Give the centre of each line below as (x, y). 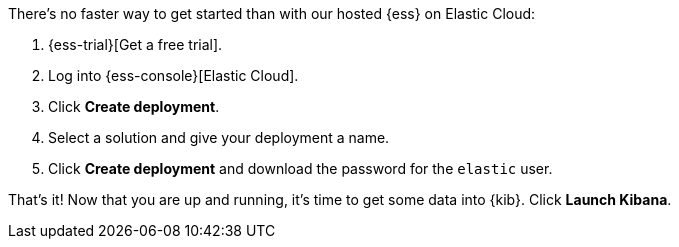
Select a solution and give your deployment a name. (219, 137)
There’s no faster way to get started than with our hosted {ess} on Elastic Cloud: (272, 13)
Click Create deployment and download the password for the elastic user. (300, 168)
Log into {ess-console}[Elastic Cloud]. (173, 75)
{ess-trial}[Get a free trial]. (135, 44)
